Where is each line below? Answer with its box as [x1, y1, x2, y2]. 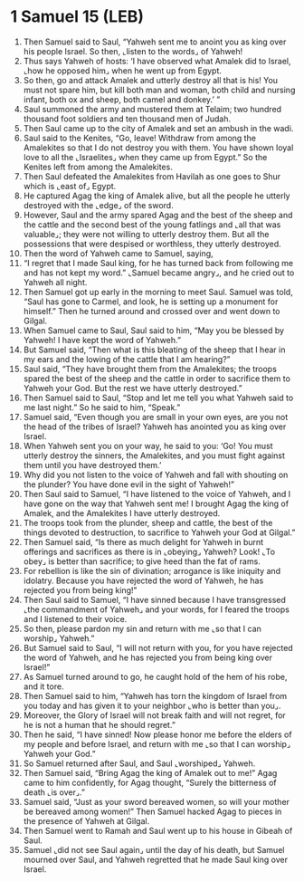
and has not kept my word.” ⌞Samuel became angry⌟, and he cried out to [23, 267, 295, 278]
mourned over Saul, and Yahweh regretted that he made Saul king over [23, 854, 289, 865]
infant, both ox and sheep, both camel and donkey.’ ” [23, 93, 221, 105]
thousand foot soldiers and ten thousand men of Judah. [23, 113, 232, 124]
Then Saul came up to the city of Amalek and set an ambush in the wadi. [23, 122, 294, 133]
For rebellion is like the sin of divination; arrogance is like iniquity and [23, 565, 281, 576]
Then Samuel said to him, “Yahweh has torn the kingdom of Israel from [23, 690, 288, 701]
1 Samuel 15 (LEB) [10, 6, 144, 27]
